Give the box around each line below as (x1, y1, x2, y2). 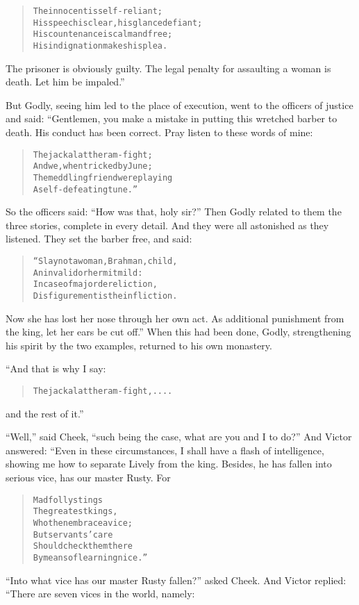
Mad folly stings (33, 495, 103, 505)
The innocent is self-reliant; (33, 6, 162, 16)
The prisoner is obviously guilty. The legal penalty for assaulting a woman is (6, 60, 331, 75)
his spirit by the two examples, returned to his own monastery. (6, 338, 272, 352)
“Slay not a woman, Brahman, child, (33, 256, 178, 266)
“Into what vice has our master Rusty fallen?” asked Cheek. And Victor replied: (6, 572, 347, 587)
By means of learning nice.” (33, 552, 148, 563)
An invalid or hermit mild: (33, 267, 143, 278)
